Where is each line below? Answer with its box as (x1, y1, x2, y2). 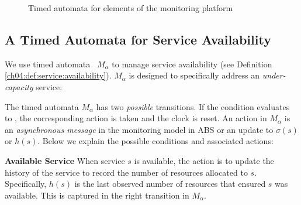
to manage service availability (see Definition (112, 57, 272, 70)
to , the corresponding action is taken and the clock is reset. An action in (5, 112, 267, 124)
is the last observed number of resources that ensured (74, 177, 266, 190)
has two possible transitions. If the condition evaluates (96, 100, 290, 112)
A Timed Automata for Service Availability (5, 30, 271, 48)
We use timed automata (5, 57, 91, 70)
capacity (5, 80, 33, 93)
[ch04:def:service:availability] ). (5, 69, 112, 81)
